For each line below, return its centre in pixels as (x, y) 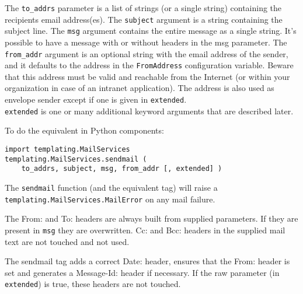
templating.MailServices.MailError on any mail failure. (110, 199)
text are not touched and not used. (67, 241)
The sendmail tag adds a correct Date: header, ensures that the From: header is (147, 261)
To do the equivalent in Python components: (84, 130)
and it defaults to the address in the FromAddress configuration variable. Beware (149, 65)
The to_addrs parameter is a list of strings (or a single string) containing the (143, 8)
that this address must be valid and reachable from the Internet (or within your (147, 76)
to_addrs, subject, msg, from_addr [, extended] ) (122, 169)
